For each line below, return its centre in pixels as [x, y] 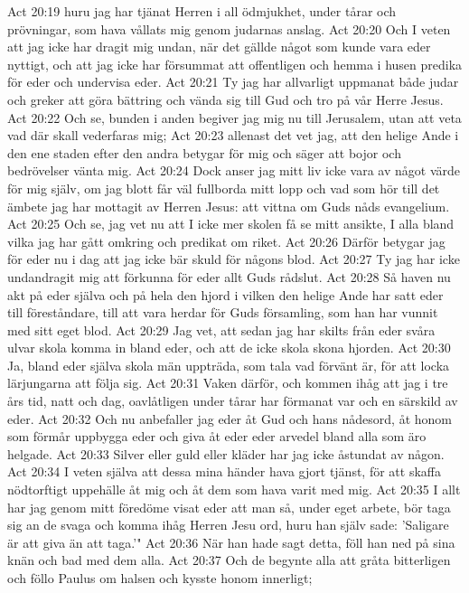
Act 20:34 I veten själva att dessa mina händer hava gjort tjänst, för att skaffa [224, 471]
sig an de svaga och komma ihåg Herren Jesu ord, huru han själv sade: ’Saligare [228, 525]
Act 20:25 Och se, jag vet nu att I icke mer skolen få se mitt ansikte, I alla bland [231, 224]
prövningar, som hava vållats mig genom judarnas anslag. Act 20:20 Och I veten [229, 28]
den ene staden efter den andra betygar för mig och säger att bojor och [204, 152]
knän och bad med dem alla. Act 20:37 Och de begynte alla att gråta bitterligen [229, 560]
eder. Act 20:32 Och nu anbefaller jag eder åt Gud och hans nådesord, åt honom [230, 418]
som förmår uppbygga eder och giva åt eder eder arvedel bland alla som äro [217, 436]
